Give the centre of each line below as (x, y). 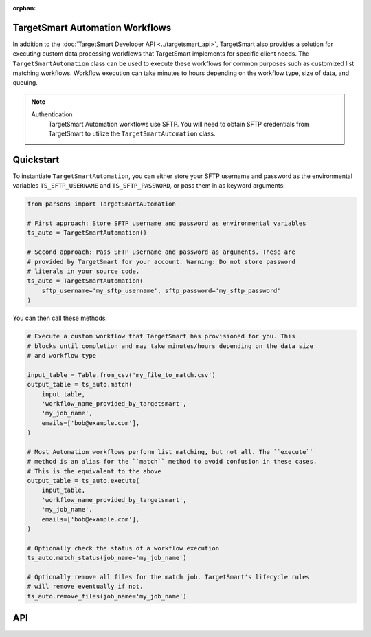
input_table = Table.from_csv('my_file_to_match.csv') (121, 375)
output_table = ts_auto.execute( (83, 481)
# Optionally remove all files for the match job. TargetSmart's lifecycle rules (169, 577)
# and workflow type (61, 355)
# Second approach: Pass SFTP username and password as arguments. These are (161, 252)
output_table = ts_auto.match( (80, 385)
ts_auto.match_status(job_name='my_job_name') (107, 558)
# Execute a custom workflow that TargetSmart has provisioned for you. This (161, 336)
